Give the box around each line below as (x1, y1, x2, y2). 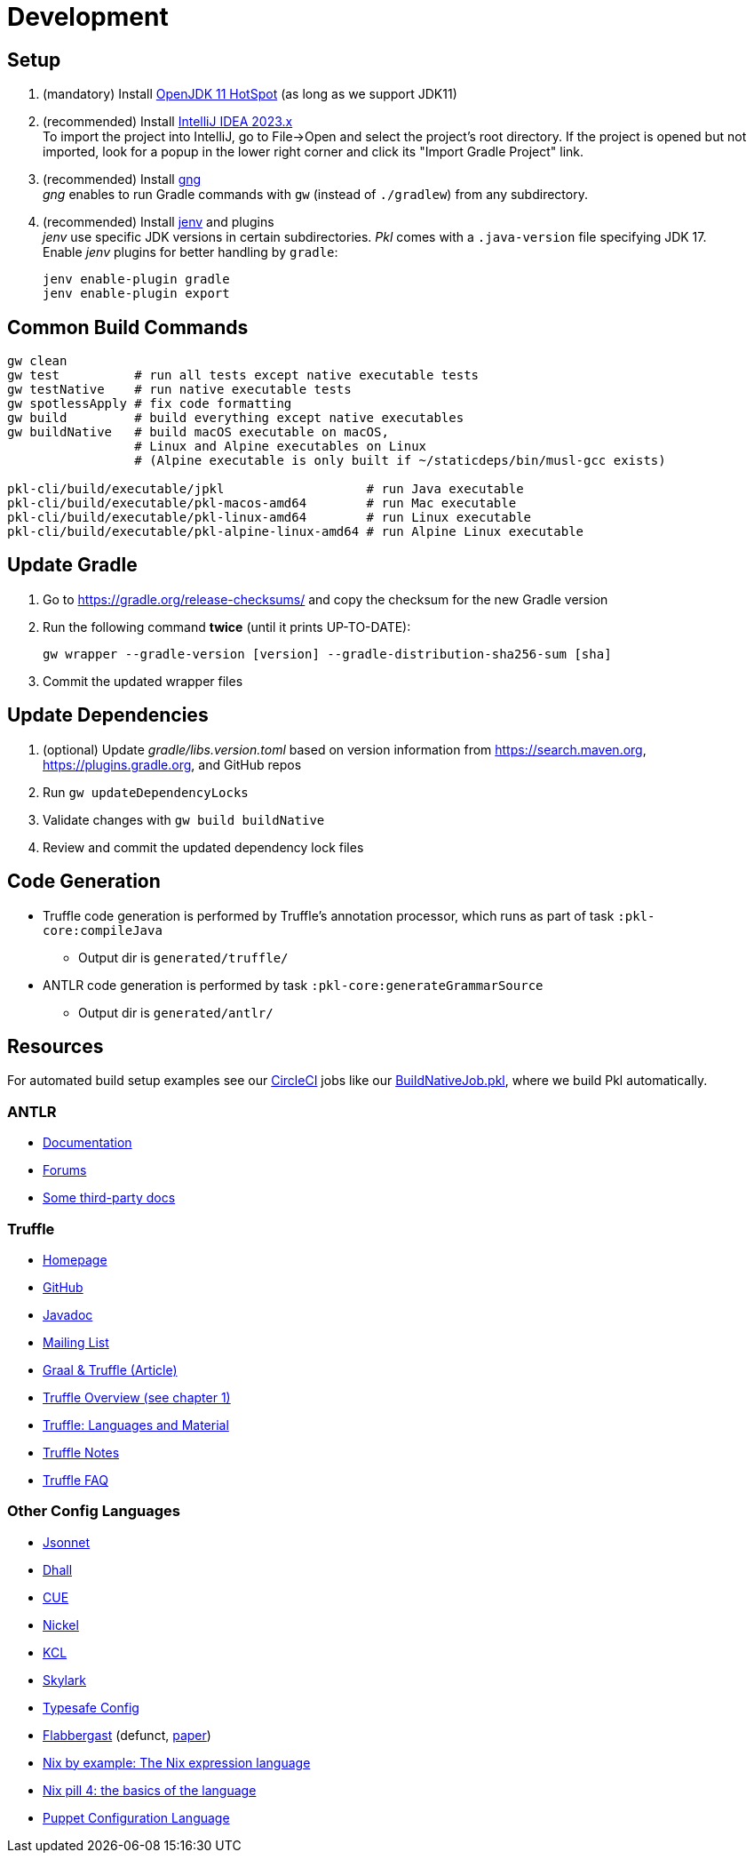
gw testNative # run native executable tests (7, 382, 352, 397)
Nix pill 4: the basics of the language (43, 1782, 257, 1798)
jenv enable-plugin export (43, 286, 230, 301)
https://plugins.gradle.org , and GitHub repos (43, 756, 302, 772)
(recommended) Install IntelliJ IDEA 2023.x (43, 114, 293, 130)
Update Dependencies (7, 704, 209, 727)
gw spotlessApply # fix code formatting (7, 396, 292, 411)
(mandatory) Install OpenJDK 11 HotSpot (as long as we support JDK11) (43, 86, 457, 102)
